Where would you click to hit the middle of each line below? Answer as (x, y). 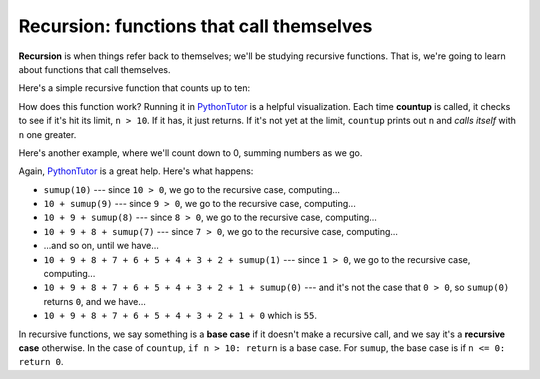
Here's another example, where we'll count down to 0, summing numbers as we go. (190, 152)
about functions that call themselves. (94, 69)
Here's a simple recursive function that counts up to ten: (134, 88)
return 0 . (41, 362)
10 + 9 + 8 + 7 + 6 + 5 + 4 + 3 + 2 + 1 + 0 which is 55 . (180, 316)
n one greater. (47, 134)
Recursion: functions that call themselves (195, 26)
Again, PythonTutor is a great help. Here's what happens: (136, 171)
